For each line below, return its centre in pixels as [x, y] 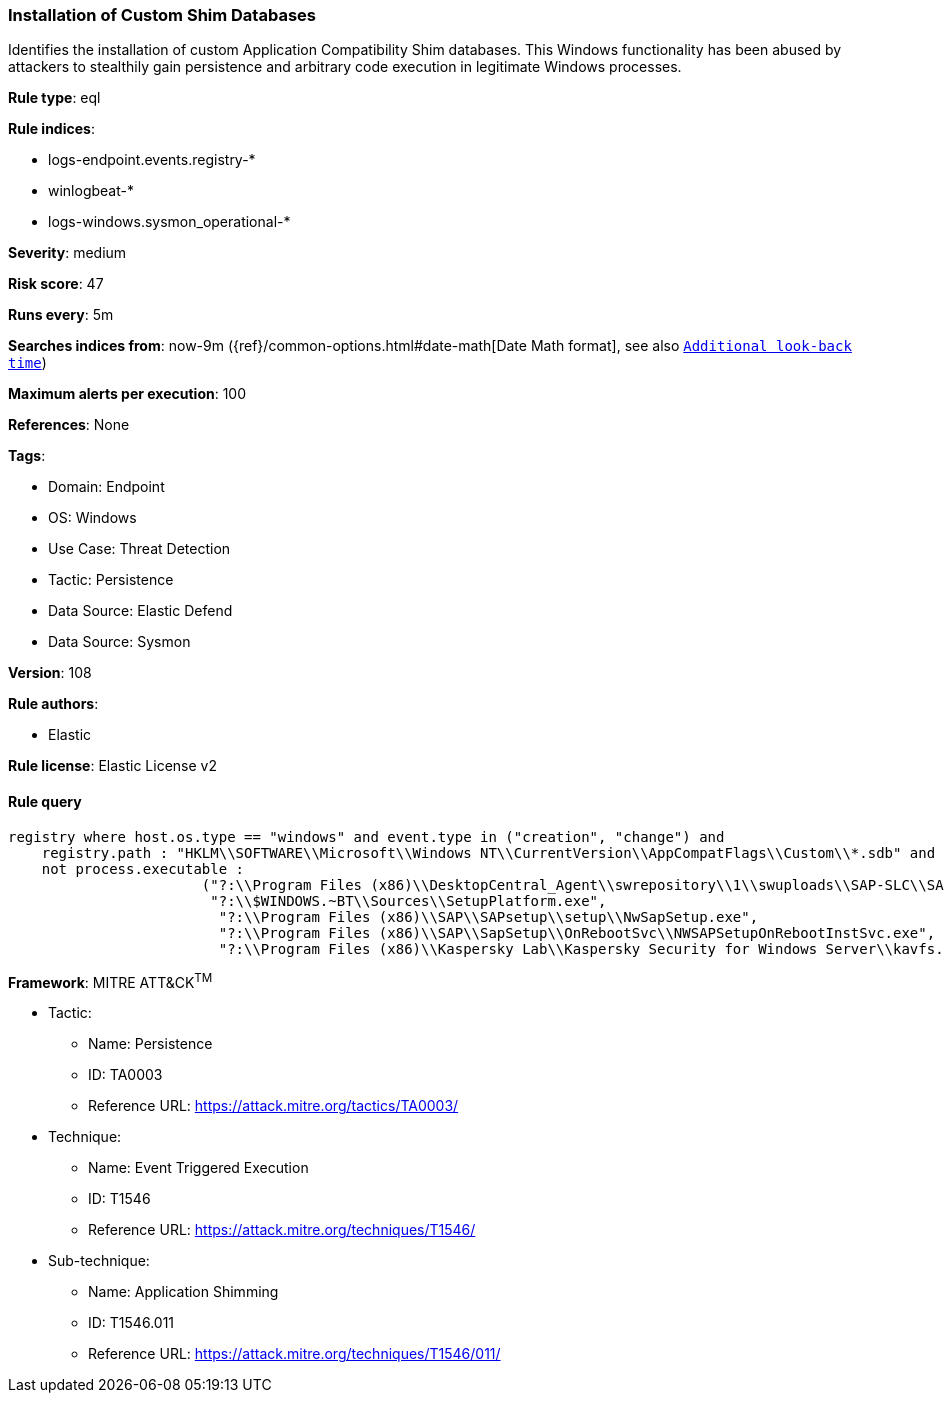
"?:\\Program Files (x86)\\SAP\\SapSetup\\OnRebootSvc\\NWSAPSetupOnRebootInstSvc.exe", [577, 932]
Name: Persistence [150, 1044]
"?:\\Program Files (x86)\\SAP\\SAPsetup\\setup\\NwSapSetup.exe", [488, 916]
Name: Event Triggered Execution [198, 1168]
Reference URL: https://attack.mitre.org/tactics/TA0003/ [273, 1106]
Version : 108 [50, 673]
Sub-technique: [99, 1261]
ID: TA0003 [125, 1075]
